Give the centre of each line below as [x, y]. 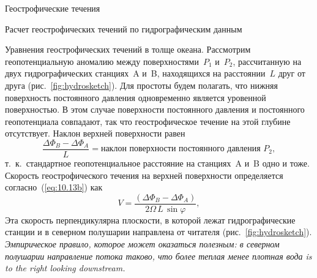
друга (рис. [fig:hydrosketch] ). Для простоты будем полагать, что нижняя [141, 85]
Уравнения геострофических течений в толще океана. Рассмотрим [128, 49]
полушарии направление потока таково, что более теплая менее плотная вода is [158, 256]
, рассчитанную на [267, 61]
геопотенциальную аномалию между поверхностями [102, 61]
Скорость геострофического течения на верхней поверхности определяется [144, 175]
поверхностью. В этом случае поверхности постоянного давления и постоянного [155, 109]
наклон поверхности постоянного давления [181, 149]
